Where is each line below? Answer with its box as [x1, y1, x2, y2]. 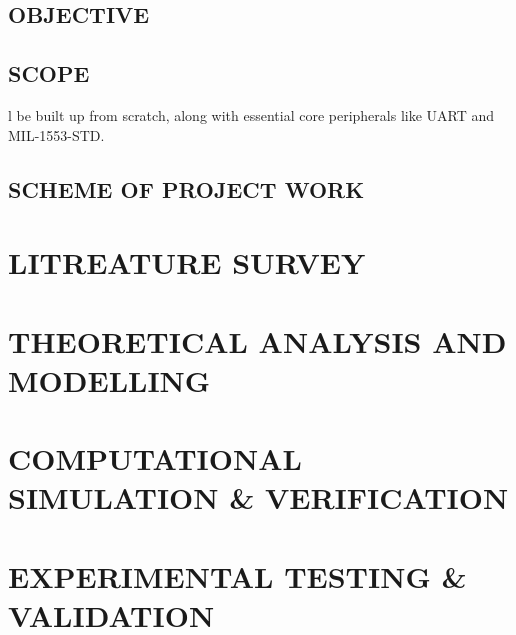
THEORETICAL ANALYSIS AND [8, 320, 507, 361]
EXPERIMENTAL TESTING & [8, 555, 467, 596]
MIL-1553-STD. [8, 124, 105, 145]
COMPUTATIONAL [8, 438, 302, 479]
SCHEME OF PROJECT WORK [8, 173, 365, 204]
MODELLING [8, 359, 211, 400]
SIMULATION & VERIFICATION [8, 477, 509, 518]
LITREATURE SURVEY [8, 242, 366, 283]
